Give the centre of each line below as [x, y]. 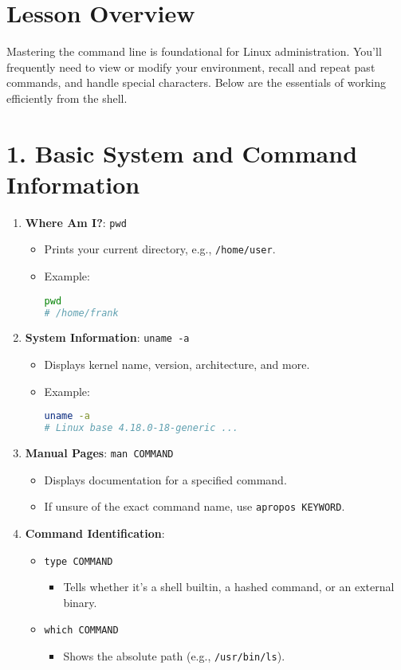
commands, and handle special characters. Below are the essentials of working [196, 82]
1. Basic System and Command [182, 153]
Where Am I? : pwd [76, 222]
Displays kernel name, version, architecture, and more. [177, 364]
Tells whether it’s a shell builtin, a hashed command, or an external [229, 587]
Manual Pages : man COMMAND [99, 453]
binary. [80, 602]
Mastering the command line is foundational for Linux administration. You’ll [194, 51]
